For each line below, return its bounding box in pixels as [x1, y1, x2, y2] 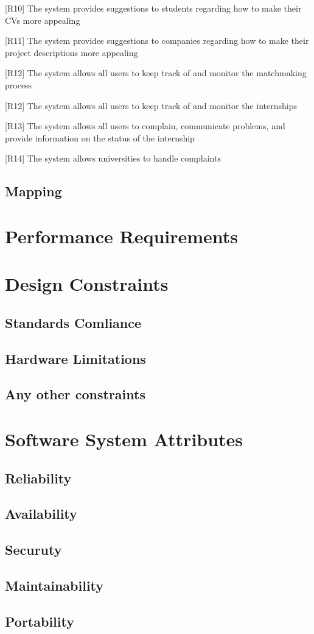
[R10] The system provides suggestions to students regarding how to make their [5, 2, 302, 14]
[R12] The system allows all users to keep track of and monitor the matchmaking [5, 66, 307, 79]
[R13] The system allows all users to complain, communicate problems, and [5, 119, 285, 132]
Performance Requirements [5, 223, 239, 248]
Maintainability [5, 575, 104, 594]
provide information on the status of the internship [5, 131, 195, 144]
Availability [5, 504, 77, 523]
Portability [5, 611, 74, 630]
